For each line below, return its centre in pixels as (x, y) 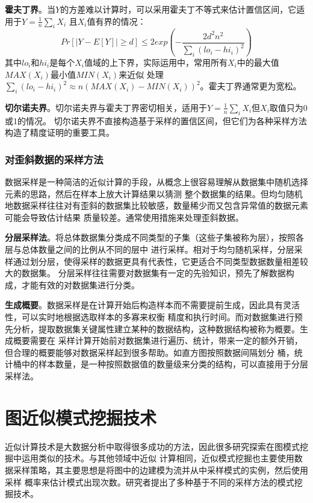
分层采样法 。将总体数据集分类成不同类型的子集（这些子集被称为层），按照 (150, 237)
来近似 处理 (141, 74)
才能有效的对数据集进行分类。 (80, 284)
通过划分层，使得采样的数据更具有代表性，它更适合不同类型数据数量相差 (156, 261)
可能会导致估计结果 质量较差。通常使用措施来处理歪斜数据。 (124, 217)
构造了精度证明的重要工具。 (60, 132)
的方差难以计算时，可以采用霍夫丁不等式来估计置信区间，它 (178, 9)
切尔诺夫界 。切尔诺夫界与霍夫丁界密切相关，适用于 (106, 107)
